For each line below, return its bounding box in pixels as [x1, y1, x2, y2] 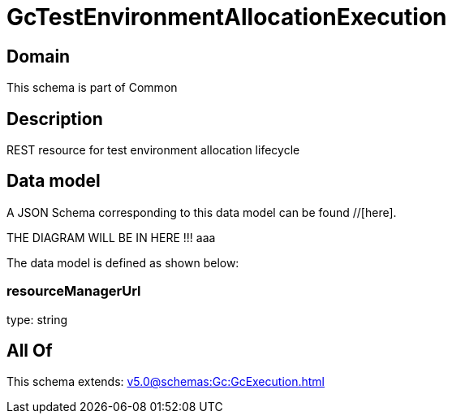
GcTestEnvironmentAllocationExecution [6, 3, 447, 31]
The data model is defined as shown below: [6, 255, 239, 270]
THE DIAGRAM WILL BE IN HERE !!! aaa [6, 230, 216, 245]
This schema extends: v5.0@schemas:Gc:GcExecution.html [6, 375, 325, 389]
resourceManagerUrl [6, 283, 141, 300]
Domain [6, 45, 71, 67]
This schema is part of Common [6, 80, 178, 95]
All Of [6, 340, 53, 362]
